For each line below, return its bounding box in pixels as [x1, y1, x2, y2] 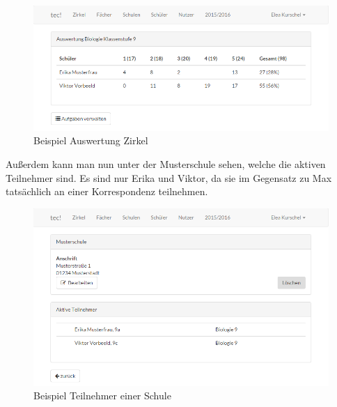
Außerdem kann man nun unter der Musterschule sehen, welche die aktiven [6, 156, 326, 171]
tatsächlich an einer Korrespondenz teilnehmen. [6, 184, 208, 199]
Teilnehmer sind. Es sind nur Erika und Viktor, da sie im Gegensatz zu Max [6, 170, 332, 185]
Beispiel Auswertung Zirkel [33, 133, 148, 148]
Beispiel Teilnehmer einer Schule [33, 388, 171, 403]
